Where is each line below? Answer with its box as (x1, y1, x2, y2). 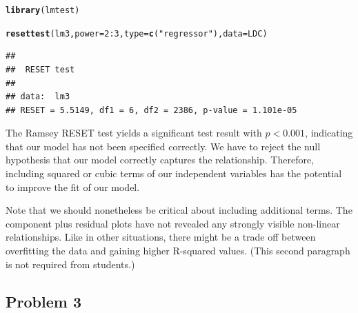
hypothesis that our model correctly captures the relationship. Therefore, (6, 152, 315, 167)
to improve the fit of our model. (6, 179, 140, 194)
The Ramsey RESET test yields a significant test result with (6, 125, 262, 140)
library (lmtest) (6, 6, 80, 15)
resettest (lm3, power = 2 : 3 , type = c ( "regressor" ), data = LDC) (6, 28, 268, 39)
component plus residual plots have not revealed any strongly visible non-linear (6, 216, 340, 230)
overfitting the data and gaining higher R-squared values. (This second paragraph (6, 243, 350, 258)
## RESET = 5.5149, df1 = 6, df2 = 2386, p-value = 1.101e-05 (6, 105, 297, 115)
